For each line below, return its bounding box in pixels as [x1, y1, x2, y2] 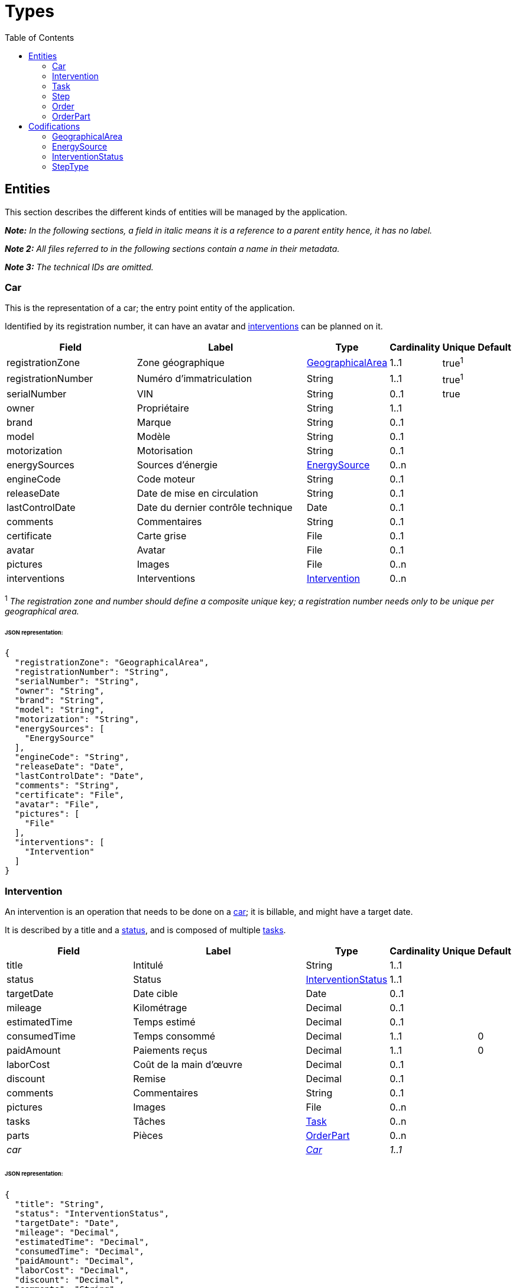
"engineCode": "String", [14, 752, 129, 762]
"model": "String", [14, 705, 105, 715]
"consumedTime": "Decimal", [14, 1246, 145, 1256]
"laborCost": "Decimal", [14, 1265, 129, 1275]
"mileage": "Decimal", [14, 1227, 119, 1237]
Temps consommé [133, 1030, 216, 1043]
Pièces [133, 1130, 163, 1142]
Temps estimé [133, 1016, 196, 1028]
